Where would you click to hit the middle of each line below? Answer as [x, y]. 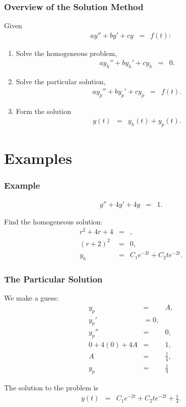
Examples [38, 158]
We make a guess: [32, 298]
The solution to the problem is [51, 387]
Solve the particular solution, [61, 81]
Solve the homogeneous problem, [66, 53]
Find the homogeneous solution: [53, 221]
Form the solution [44, 111]
